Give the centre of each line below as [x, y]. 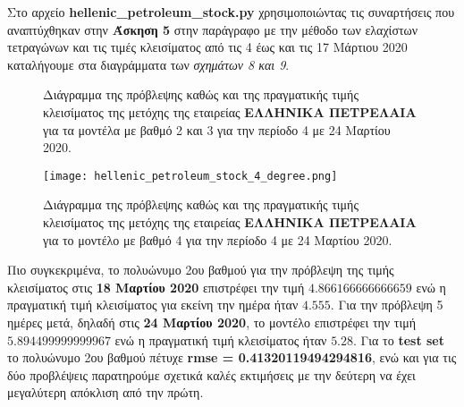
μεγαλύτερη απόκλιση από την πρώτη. [105, 392]
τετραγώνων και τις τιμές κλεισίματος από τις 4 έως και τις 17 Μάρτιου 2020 [207, 47]
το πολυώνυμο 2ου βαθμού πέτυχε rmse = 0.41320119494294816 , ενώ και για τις [232, 357]
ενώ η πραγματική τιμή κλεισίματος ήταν [221, 339]
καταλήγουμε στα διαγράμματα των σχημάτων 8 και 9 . [148, 64]
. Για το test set [399, 339]
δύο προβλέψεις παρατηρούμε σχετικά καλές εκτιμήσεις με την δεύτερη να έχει [211, 374]
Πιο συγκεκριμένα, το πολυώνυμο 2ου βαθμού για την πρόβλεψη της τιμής [201, 270]
